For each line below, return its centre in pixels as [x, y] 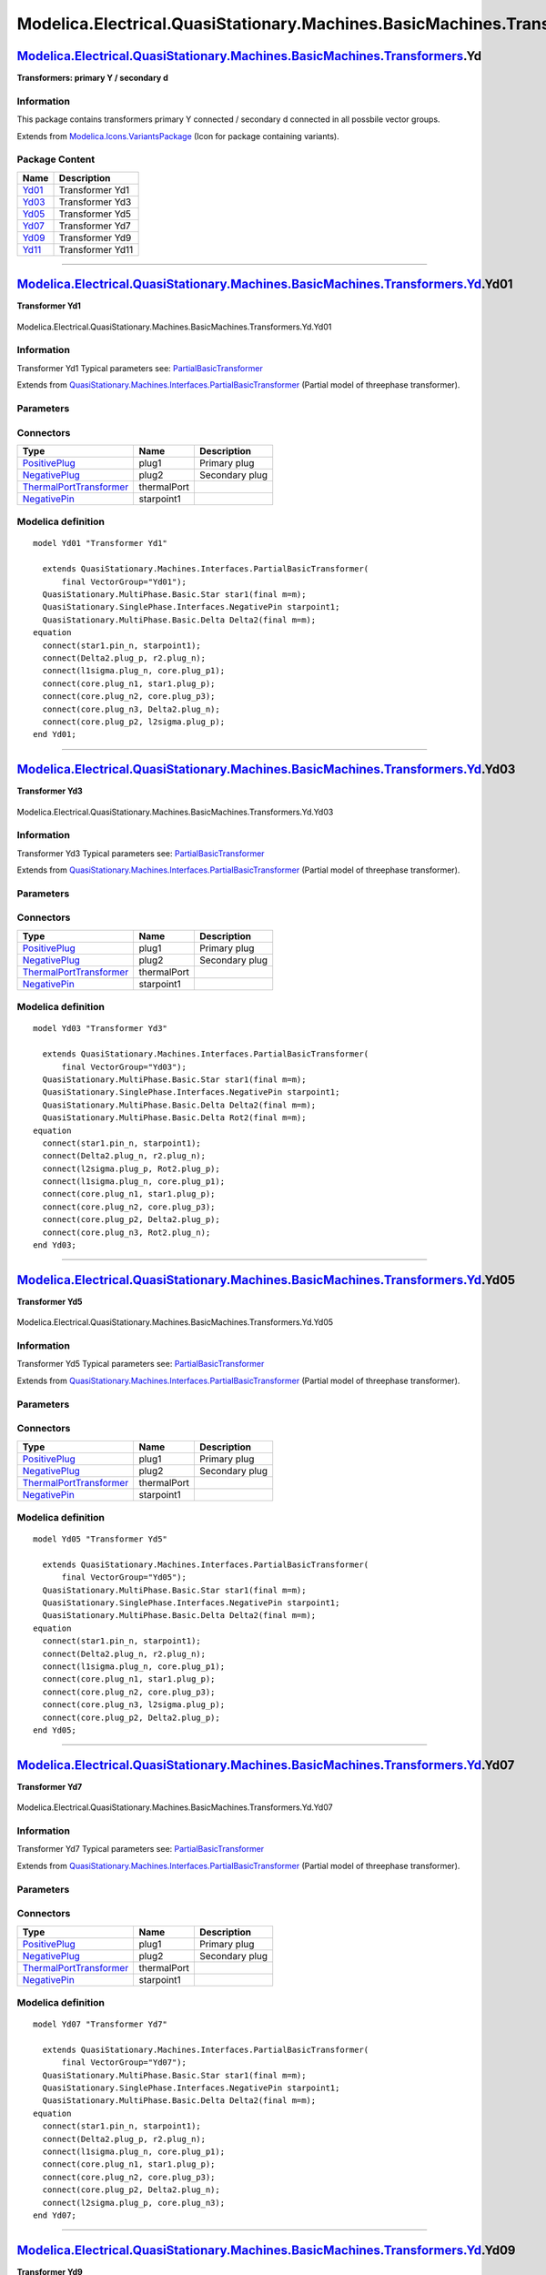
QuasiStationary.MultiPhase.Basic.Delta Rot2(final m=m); [174, 1118]
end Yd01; [55, 734]
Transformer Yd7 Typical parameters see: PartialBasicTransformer [141, 1849]
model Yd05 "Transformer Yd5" [101, 1539]
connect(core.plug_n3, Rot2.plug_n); [126, 1232]
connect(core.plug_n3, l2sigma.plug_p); [134, 1705]
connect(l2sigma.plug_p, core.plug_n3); [134, 2203]
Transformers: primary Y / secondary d [92, 78]
